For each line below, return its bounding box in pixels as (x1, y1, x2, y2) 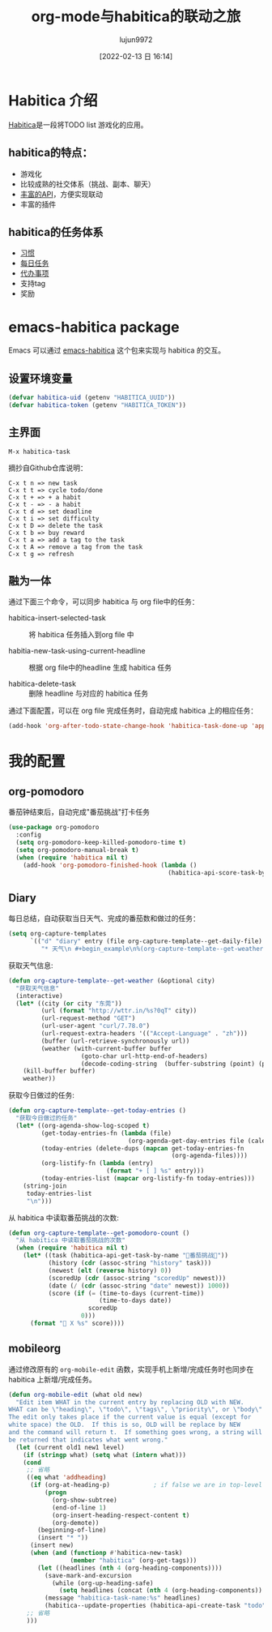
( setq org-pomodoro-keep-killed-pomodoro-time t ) (15, 838, 186, 847)
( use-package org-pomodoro (8, 824, 100, 832)
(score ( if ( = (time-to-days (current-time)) (48, 1289, 205, 1297)
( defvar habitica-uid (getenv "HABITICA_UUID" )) (8, 394, 176, 402)
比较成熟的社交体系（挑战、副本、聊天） (19, 179, 155, 189)
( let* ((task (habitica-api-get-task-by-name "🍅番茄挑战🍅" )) (23, 1252, 229, 1260)
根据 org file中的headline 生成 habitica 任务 (28, 662, 172, 673)
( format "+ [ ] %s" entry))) (106, 1167, 205, 1176)
